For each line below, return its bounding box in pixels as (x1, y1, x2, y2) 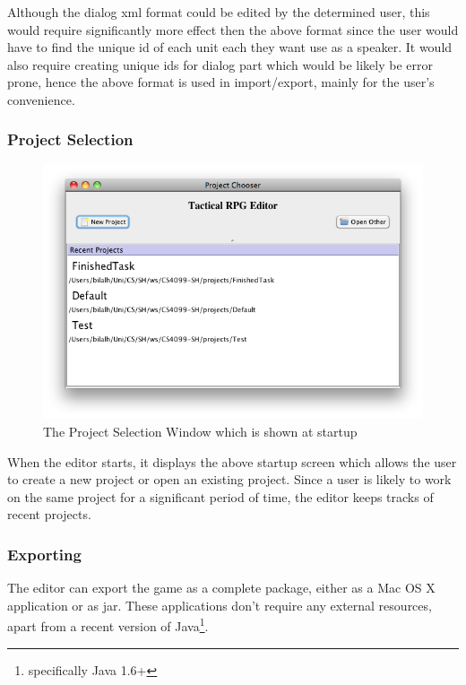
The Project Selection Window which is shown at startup (43, 422, 358, 441)
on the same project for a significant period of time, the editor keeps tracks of (7, 487, 434, 506)
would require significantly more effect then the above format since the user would (7, 20, 459, 39)
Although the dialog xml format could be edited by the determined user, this (7, 3, 430, 21)
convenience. (7, 90, 75, 108)
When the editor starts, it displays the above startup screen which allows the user (7, 452, 457, 471)
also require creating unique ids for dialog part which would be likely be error (7, 55, 433, 74)
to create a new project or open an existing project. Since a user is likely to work (7, 470, 452, 489)
